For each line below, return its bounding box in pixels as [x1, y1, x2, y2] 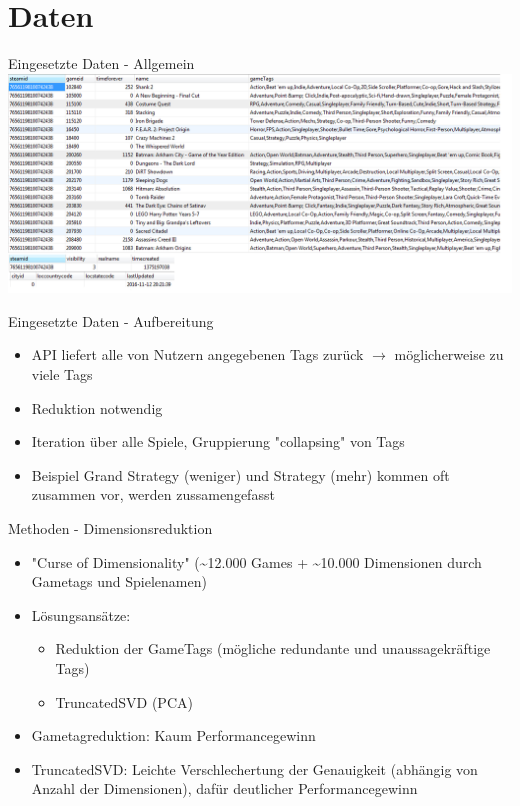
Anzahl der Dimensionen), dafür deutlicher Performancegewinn [31, 778, 418, 799]
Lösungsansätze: [31, 604, 131, 625]
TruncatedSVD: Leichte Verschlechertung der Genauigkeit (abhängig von [31, 758, 478, 779]
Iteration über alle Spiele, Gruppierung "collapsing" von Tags [31, 431, 405, 452]
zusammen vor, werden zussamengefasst [31, 484, 275, 505]
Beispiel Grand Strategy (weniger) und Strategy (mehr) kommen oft [31, 464, 450, 485]
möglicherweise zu [394, 344, 504, 365]
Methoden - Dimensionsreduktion [8, 517, 213, 538]
